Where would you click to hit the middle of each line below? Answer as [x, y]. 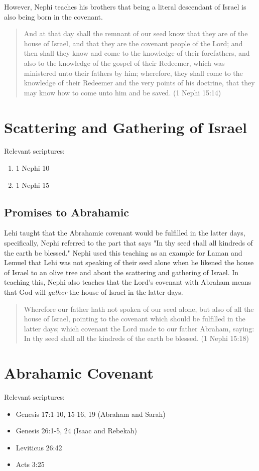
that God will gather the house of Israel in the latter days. [94, 292]
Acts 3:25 [30, 464]
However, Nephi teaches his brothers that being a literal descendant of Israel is [125, 7]
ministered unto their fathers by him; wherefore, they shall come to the [133, 73]
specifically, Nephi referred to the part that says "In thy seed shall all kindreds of [128, 243]
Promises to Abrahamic [67, 212]
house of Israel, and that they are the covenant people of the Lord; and [133, 43]
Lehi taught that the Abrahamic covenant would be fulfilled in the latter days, [125, 233]
